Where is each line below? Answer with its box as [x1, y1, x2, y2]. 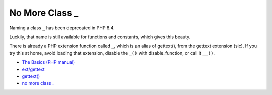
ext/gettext [22, 66, 45, 72]
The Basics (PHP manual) [22, 59, 75, 65]
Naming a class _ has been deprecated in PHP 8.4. [9, 25, 115, 31]
